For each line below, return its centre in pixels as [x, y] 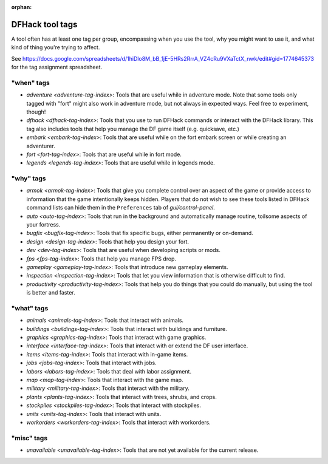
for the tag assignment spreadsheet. [57, 67]
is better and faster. [51, 293]
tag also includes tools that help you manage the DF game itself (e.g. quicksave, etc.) [133, 129]
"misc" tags [29, 438]
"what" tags [30, 308]
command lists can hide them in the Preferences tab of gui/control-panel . [121, 208]
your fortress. [43, 225]
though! [36, 112]
